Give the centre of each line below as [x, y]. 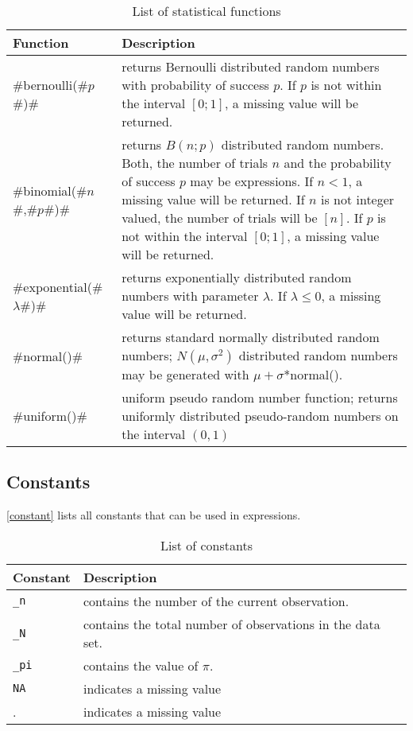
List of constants [206, 545]
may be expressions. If [252, 181]
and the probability [338, 163]
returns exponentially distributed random [237, 277]
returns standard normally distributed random [251, 337]
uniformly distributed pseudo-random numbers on [260, 416]
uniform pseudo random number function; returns [260, 397]
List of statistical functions [206, 11]
